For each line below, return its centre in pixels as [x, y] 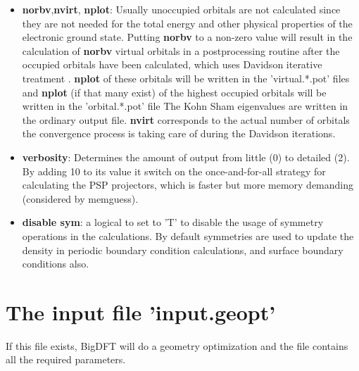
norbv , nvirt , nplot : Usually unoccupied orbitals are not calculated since [181, 9]
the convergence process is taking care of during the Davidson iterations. [179, 133]
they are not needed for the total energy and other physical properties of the [187, 23]
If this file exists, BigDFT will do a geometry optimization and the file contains [177, 345]
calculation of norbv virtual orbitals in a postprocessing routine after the [181, 50]
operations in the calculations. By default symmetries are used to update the [188, 235]
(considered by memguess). [80, 198]
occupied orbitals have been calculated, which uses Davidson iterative [172, 64]
